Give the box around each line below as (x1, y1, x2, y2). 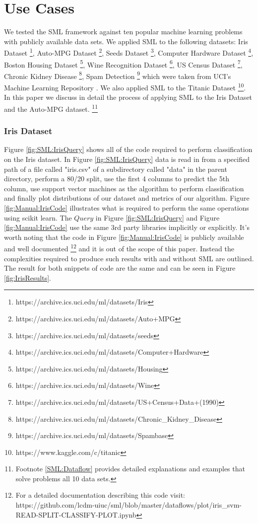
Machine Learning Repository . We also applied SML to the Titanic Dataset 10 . (4, 81, 246, 92)
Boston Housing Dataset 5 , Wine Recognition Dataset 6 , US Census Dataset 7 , (4, 58, 243, 70)
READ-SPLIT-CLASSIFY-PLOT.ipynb (15, 509, 136, 520)
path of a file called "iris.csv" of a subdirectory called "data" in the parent (4, 163, 227, 174)
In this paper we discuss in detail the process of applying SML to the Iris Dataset (4, 92, 253, 102)
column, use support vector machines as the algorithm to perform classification (4, 183, 244, 193)
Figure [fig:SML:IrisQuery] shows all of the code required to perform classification (4, 144, 253, 154)
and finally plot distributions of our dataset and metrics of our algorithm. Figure (4, 193, 250, 203)
